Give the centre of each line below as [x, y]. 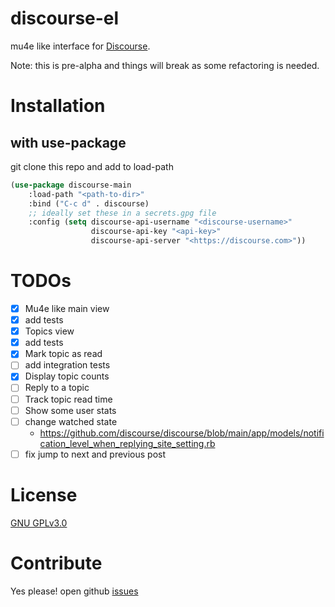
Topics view [49, 331]
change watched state [71, 421]
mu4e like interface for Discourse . [80, 46]
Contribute [56, 563]
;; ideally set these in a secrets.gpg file [122, 213]
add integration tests [67, 365]
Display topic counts [67, 376]
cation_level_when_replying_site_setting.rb [127, 443]
